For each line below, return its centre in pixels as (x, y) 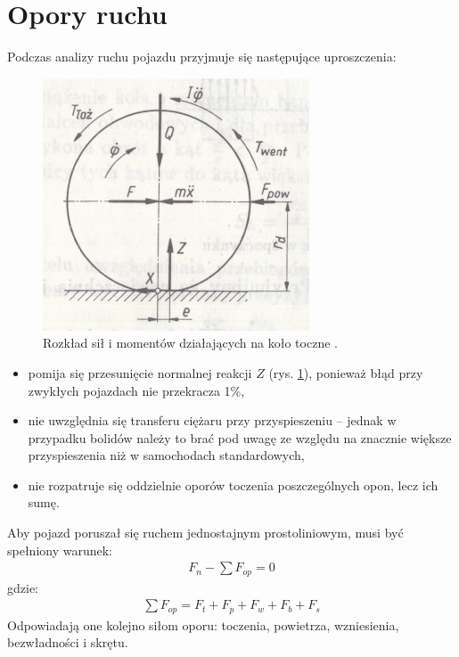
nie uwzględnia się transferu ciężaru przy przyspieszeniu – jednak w (212, 420)
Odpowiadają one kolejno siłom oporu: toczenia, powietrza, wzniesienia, (203, 624)
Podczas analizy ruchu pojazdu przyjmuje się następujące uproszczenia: (202, 57)
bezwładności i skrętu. (68, 642)
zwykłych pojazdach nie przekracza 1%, (136, 390)
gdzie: (23, 587)
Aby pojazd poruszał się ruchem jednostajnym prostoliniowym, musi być (205, 533)
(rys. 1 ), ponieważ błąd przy (346, 372)
